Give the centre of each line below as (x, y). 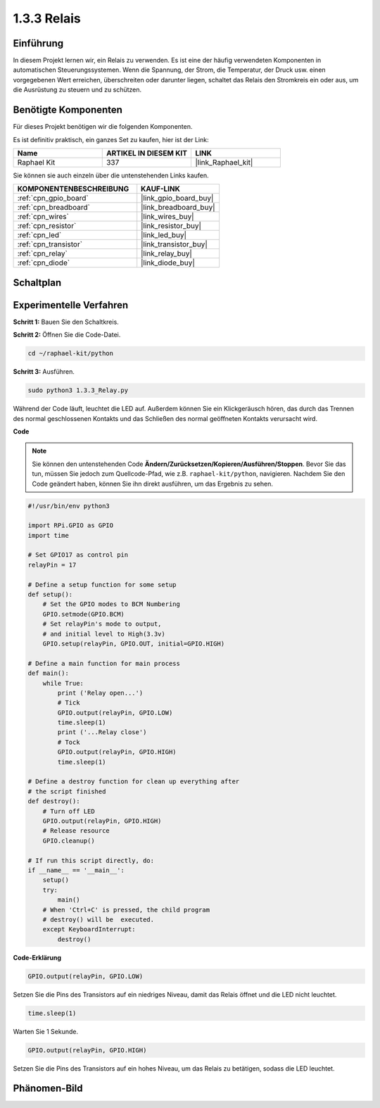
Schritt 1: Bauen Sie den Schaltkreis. (66, 322)
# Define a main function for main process (104, 663)
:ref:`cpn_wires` (43, 217)
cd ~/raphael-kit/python (71, 353)
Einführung (38, 43)
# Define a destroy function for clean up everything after (134, 782)
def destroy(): (54, 801)
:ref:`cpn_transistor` (50, 244)
